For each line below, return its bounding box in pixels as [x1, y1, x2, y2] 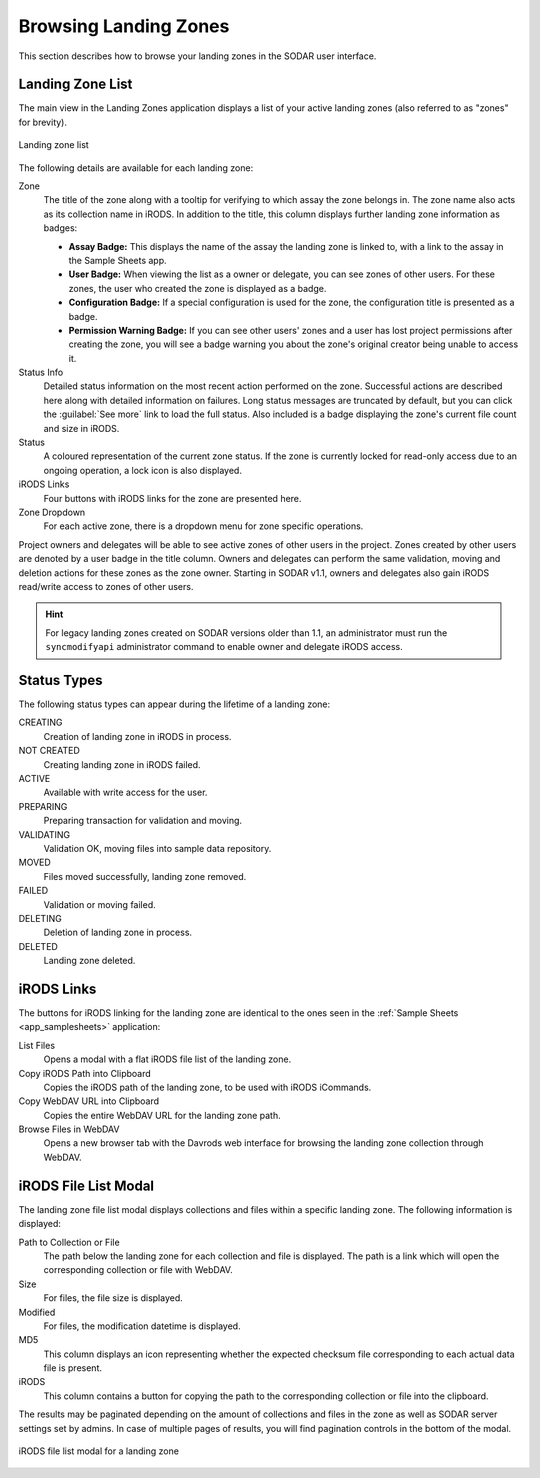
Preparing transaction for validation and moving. [43, 815, 243, 827]
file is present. [43, 1362, 102, 1374]
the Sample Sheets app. [68, 254, 167, 266]
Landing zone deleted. [43, 955, 136, 967]
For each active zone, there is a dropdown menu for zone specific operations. [43, 520, 364, 532]
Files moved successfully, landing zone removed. [43, 870, 247, 882]
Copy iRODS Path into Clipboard [18, 1067, 152, 1079]
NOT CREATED [18, 745, 80, 757]
